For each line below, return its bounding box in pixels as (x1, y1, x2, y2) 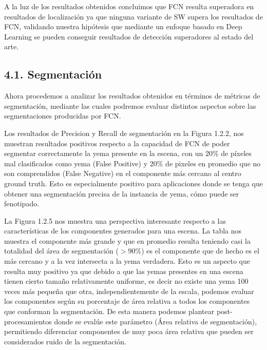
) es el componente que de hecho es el (141, 245, 259, 256)
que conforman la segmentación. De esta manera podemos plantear (4, 306, 215, 317)
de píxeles (221, 148, 252, 159)
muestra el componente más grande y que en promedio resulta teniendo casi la (4, 235, 251, 246)
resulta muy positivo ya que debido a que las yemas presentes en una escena (4, 265, 243, 276)
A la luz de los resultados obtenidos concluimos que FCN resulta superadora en (4, 1, 254, 11)
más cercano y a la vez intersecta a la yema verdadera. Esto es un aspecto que (4, 256, 250, 266)
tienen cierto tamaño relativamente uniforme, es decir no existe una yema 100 (4, 276, 249, 286)
